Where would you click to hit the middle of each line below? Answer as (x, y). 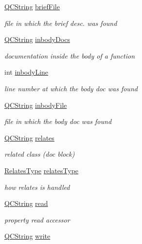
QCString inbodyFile (36, 105)
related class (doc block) (40, 154)
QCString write (27, 236)
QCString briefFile (32, 6)
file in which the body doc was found (58, 121)
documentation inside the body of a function (70, 55)
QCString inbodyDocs (37, 39)
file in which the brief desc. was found (61, 23)
